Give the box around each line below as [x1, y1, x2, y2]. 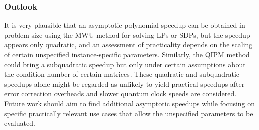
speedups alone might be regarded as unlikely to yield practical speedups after [4, 78, 245, 89]
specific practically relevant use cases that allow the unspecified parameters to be [4, 108, 253, 118]
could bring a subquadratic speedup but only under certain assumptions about [4, 59, 246, 69]
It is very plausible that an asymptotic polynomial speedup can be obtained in [4, 20, 245, 30]
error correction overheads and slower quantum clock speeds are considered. [4, 88, 237, 99]
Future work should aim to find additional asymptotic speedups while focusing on [4, 98, 255, 108]
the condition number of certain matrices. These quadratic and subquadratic [4, 69, 240, 79]
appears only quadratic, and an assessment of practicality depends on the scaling [4, 39, 253, 50]
